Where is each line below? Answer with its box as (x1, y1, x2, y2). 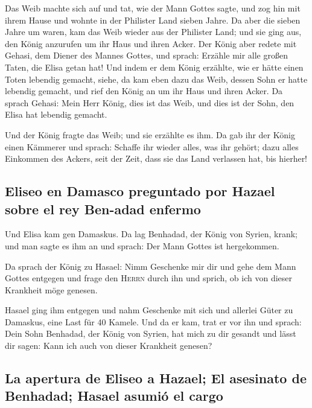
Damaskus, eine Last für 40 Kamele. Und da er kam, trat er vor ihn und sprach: (5, 315, 302, 328)
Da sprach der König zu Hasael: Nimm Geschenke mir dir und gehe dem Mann (5, 260, 296, 272)
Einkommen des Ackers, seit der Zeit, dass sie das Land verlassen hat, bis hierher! (5, 152, 308, 165)
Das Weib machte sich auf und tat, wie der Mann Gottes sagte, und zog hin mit (5, 2, 301, 14)
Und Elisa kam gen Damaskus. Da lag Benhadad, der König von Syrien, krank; (5, 228, 298, 240)
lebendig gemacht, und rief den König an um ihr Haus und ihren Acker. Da (5, 84, 283, 97)
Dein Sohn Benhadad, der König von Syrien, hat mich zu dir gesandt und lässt (5, 327, 296, 340)
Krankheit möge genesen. (5, 283, 98, 296)
